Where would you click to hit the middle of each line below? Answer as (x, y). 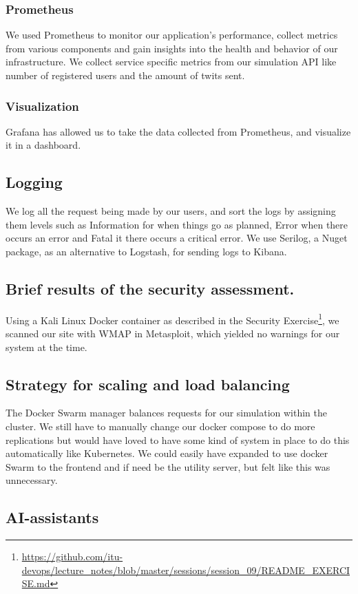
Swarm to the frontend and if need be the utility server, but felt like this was (168, 466)
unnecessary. (32, 480)
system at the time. (46, 347)
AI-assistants (52, 517)
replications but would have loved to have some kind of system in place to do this (178, 439)
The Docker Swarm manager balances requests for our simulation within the (166, 413)
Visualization (42, 106)
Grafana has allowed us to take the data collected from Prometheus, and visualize (178, 131)
